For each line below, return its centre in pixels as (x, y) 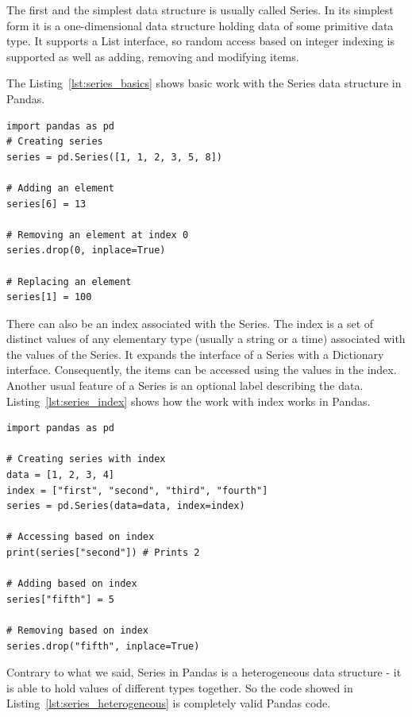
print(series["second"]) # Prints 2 (103, 553)
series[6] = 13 (46, 204)
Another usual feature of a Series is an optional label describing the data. (185, 385)
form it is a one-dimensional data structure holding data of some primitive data (200, 25)
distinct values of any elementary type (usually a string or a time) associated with (206, 339)
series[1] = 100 (49, 297)
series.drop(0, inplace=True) (86, 251)
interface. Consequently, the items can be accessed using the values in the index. (202, 370)
